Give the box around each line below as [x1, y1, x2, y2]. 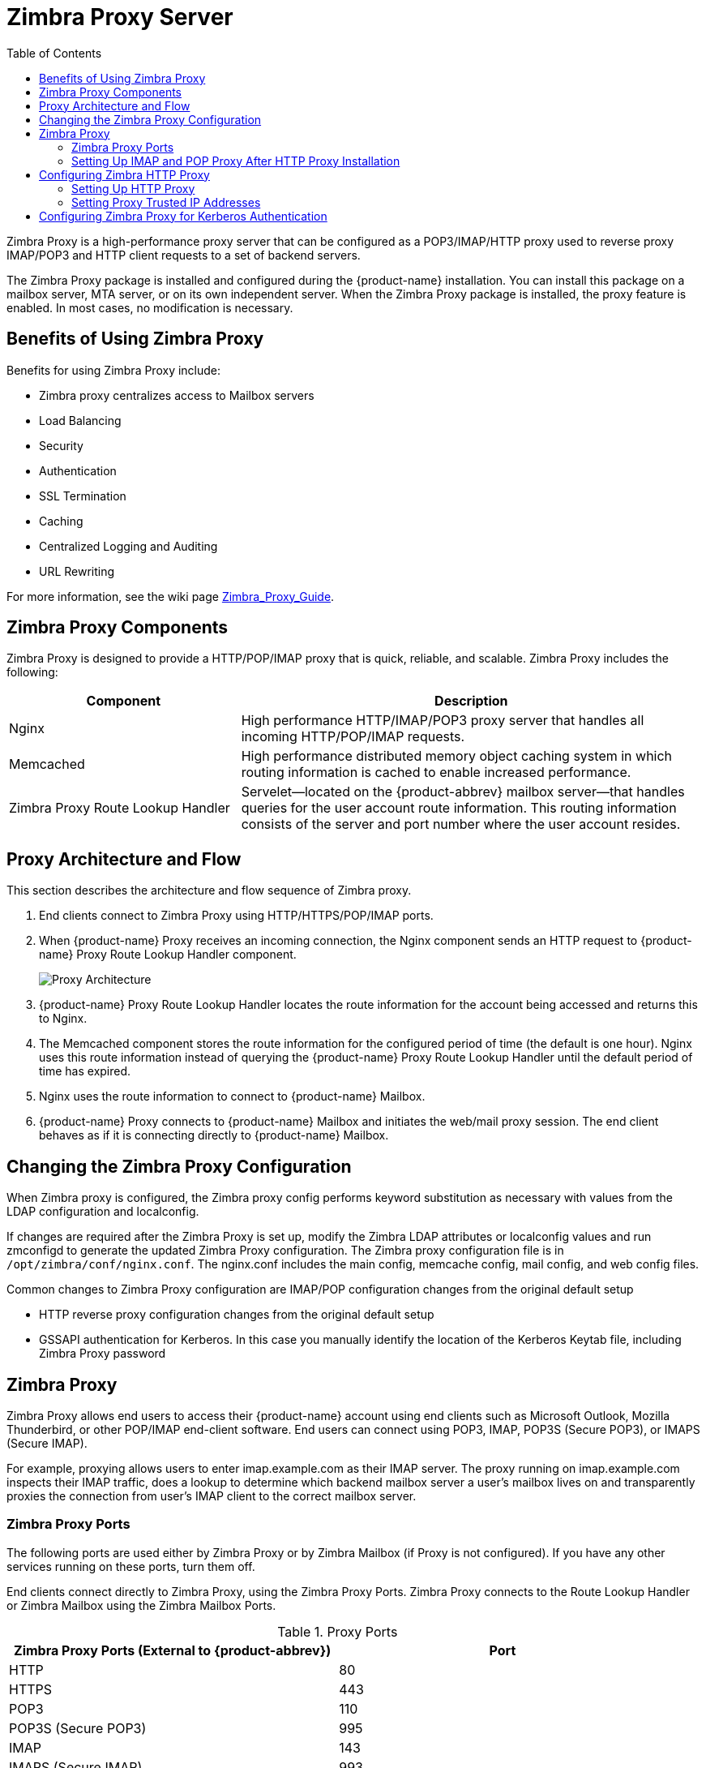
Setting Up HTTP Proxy [71, 181, 195, 195]
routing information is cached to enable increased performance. [241, 764, 631, 781]
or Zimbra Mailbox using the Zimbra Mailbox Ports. [6, 1598, 276, 1612]
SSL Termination [39, 488, 126, 503]
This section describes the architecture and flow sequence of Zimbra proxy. [6, 883, 412, 898]
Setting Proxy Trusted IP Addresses [71, 195, 261, 209]
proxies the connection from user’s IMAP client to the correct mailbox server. [6, 1488, 417, 1503]
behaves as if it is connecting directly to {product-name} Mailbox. [39, 1128, 389, 1143]
